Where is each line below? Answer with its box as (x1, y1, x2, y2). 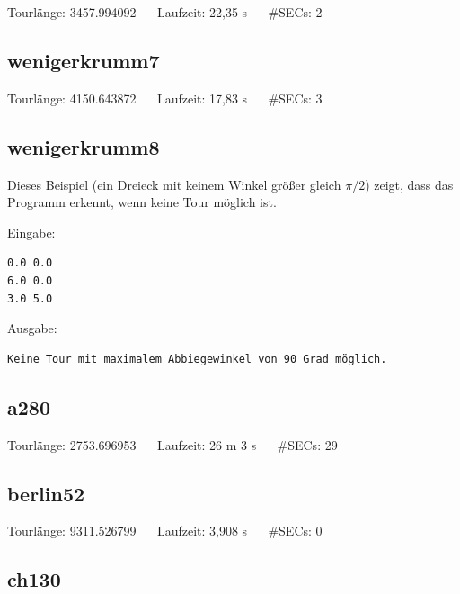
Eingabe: (7, 222, 56, 241)
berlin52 (7, 479, 85, 507)
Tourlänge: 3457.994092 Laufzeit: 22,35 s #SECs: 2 (7, 3, 323, 21)
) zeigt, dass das (365, 175, 454, 193)
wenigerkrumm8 (7, 132, 160, 160)
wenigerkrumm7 (7, 46, 160, 74)
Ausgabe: (7, 319, 57, 337)
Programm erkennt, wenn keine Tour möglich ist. (7, 193, 277, 211)
